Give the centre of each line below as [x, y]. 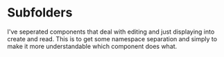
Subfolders [40, 13]
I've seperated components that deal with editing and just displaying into [111, 32]
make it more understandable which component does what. [92, 46]
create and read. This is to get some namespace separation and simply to [112, 38]
